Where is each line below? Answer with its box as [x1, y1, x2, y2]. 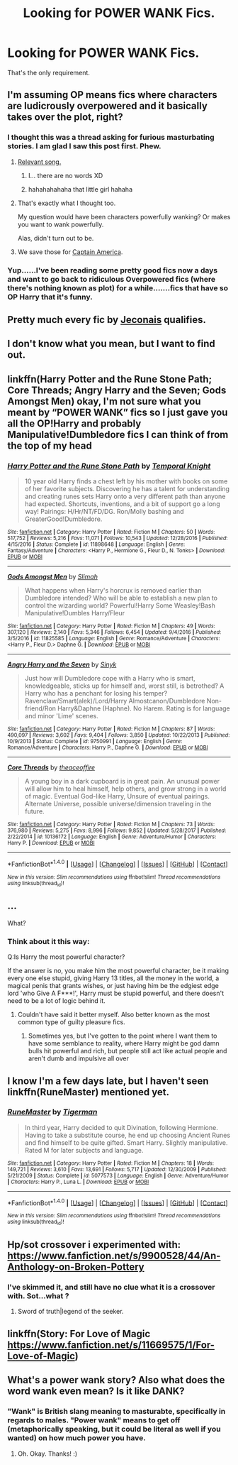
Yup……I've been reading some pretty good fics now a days [7, 265, 218, 275]
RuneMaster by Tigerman [7, 1107, 98, 1117]
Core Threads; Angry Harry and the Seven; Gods [7, 384, 227, 396]
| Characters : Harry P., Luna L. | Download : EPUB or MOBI [7, 1178, 149, 1185]
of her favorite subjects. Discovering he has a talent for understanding [24, 485, 230, 493]
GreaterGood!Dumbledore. [24, 515, 103, 523]
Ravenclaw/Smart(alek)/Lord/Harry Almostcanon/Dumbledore [24, 697, 205, 706]
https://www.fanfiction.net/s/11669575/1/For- [7, 1339, 215, 1351]
